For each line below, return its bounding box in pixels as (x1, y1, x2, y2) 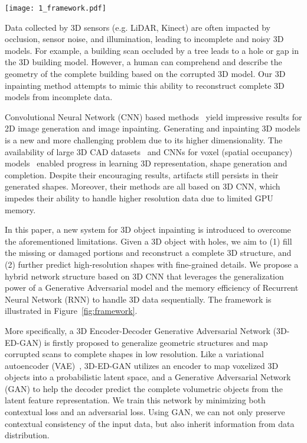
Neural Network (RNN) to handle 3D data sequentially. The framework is (5, 293, 272, 305)
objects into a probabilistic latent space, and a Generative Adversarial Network (5, 371, 291, 383)
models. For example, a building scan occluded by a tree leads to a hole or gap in (5, 44, 299, 56)
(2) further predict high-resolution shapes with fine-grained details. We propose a (5, 258, 299, 270)
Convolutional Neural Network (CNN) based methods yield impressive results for (5, 110, 302, 123)
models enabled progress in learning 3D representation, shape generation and (5, 157, 288, 169)
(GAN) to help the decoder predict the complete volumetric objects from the (5, 382, 283, 394)
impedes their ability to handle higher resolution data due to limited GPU (5, 191, 273, 204)
